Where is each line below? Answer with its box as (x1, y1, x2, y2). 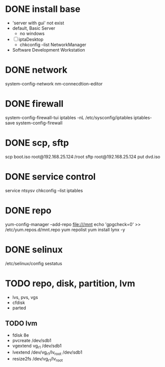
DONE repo (5, 205, 52, 216)
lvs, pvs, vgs (12, 294, 38, 300)
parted (12, 304, 26, 311)
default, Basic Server (12, 25, 55, 31)
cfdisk (12, 299, 25, 305)
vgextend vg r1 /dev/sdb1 (12, 343, 62, 350)
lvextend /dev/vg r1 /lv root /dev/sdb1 (12, 349, 83, 356)
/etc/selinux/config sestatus (5, 260, 62, 266)
